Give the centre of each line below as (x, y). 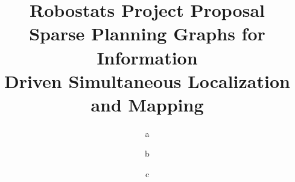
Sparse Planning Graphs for (147, 33)
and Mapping (147, 104)
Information (147, 57)
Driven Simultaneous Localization (147, 80)
